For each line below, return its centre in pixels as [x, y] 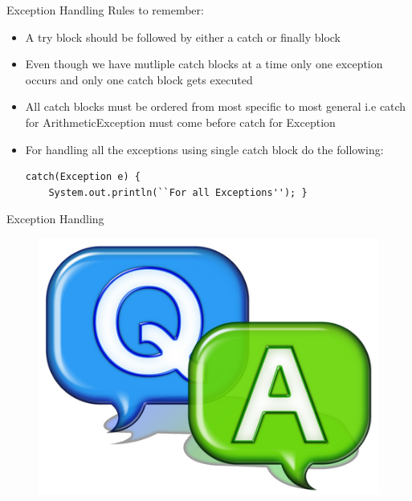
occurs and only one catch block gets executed [139, 79]
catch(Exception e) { [83, 177]
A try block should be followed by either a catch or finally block [183, 37]
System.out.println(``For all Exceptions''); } [178, 192]
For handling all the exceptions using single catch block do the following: [204, 149]
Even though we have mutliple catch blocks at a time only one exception [204, 64]
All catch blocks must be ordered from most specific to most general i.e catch [216, 106]
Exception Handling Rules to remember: [105, 10]
